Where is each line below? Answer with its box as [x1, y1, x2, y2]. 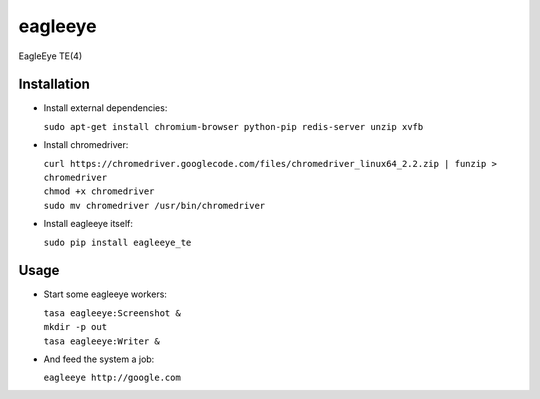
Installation [18, 76, 90, 93]
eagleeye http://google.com [43, 372, 182, 384]
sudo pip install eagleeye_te [43, 236, 192, 248]
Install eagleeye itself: [43, 218, 134, 230]
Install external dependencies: [43, 102, 168, 114]
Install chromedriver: [43, 139, 129, 151]
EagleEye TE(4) [18, 50, 83, 62]
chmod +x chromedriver [43, 186, 155, 197]
